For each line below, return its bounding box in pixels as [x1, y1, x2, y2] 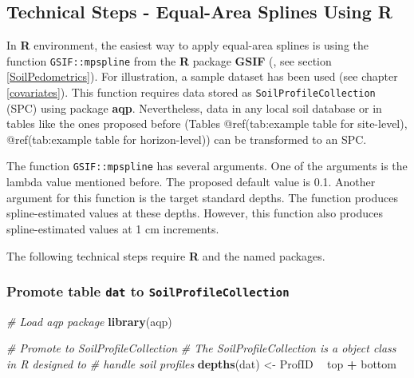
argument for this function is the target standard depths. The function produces [6, 189, 399, 205]
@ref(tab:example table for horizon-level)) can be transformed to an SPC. [6, 130, 367, 147]
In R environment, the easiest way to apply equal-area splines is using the [6, 37, 369, 54]
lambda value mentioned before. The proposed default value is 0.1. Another [6, 173, 376, 190]
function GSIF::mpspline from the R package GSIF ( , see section [6, 52, 332, 69]
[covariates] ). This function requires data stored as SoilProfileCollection [6, 84, 376, 101]
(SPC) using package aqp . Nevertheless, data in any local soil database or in [6, 99, 382, 116]
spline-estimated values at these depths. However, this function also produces [6, 205, 383, 221]
